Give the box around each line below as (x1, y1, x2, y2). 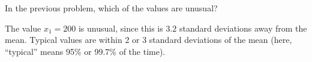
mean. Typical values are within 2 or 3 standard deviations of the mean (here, (5, 33, 292, 46)
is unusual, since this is (78, 21, 163, 34)
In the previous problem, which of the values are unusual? (5, 2, 218, 14)
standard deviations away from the (179, 21, 307, 34)
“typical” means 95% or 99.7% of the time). (5, 45, 166, 57)
